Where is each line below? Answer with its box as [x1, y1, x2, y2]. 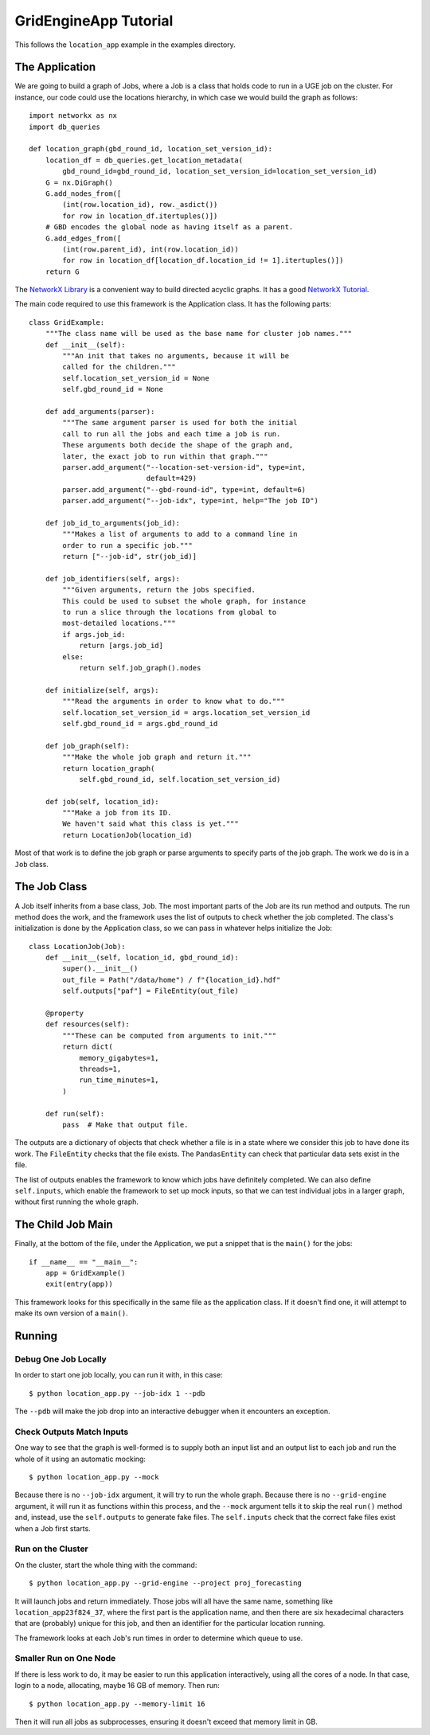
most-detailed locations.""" [62, 619, 177, 628]
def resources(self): [45, 1020, 131, 1029]
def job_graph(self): [45, 741, 131, 750]
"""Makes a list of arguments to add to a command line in [62, 529, 298, 539]
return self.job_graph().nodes [79, 663, 201, 672]
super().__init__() [62, 964, 139, 973]
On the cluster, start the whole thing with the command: [14, 1560, 197, 1569]
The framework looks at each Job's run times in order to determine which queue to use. [14, 1633, 303, 1643]
